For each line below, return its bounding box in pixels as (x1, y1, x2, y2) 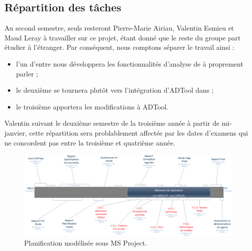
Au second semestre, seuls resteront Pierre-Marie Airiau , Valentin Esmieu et (4, 23, 234, 33)
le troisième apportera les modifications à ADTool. (16, 101, 169, 111)
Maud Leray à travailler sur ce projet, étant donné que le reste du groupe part (4, 32, 241, 42)
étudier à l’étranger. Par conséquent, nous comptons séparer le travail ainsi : (4, 42, 235, 52)
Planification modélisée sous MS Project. (24, 238, 147, 248)
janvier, (4, 127, 27, 138)
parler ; (16, 68, 38, 78)
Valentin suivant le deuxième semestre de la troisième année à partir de (4, 118, 220, 128)
